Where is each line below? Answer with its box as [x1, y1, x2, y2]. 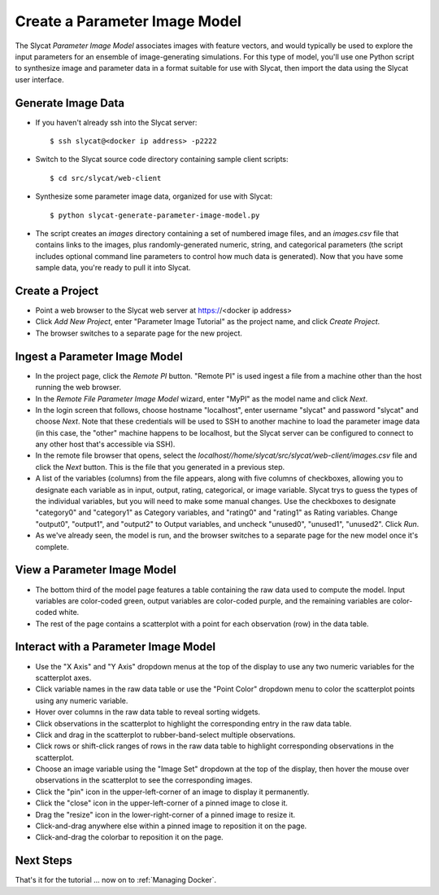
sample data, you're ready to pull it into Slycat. [35, 263, 191, 273]
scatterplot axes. [35, 673, 92, 682]
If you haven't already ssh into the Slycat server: [35, 117, 198, 127]
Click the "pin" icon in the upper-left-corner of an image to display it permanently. [35, 787, 310, 796]
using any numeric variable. [35, 695, 128, 705]
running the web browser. [35, 383, 122, 393]
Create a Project [15, 283, 99, 297]
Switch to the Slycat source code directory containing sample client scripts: [35, 155, 289, 165]
